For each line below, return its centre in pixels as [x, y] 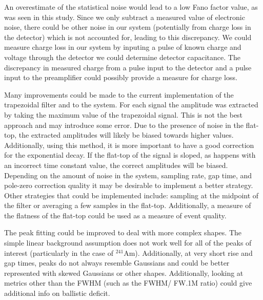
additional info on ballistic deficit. [57, 293]
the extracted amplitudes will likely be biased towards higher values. [126, 135]
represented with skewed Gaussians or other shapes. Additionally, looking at [124, 273]
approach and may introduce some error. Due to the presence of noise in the [124, 125]
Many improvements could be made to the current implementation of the [119, 94]
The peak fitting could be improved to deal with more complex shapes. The [123, 232]
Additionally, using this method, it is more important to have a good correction [129, 145]
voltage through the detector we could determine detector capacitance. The [122, 57]
